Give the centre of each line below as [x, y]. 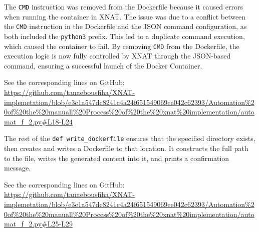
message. [18, 168]
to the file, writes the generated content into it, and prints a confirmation [117, 158]
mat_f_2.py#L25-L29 [38, 224]
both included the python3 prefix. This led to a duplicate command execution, [124, 36]
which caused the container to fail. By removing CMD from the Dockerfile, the [122, 46]
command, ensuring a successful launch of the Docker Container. [103, 65]
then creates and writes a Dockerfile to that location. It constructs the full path [126, 148]
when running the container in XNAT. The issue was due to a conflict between [125, 16]
